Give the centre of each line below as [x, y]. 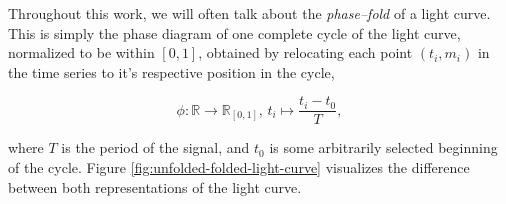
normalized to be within [81, 52]
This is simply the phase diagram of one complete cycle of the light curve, [234, 32]
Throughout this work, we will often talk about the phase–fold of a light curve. [249, 13]
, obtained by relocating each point [305, 52]
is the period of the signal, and [155, 147]
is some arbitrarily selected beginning [383, 147]
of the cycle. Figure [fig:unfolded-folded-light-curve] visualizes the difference [239, 167]
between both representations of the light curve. [155, 186]
